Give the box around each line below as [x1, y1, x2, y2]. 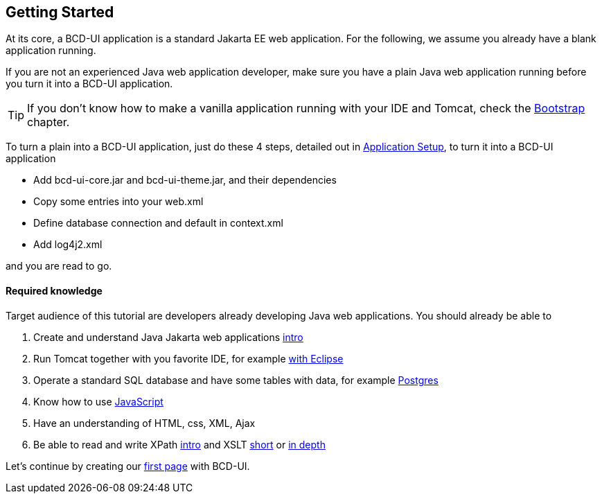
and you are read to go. [6, 260, 112, 272]
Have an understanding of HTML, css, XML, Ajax [33, 417, 256, 429]
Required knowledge [6, 285, 103, 297]
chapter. [27, 115, 70, 130]
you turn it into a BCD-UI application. [6, 78, 173, 90]
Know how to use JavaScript [33, 395, 163, 408]
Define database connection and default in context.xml [33, 217, 283, 229]
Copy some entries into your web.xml [33, 195, 204, 208]
